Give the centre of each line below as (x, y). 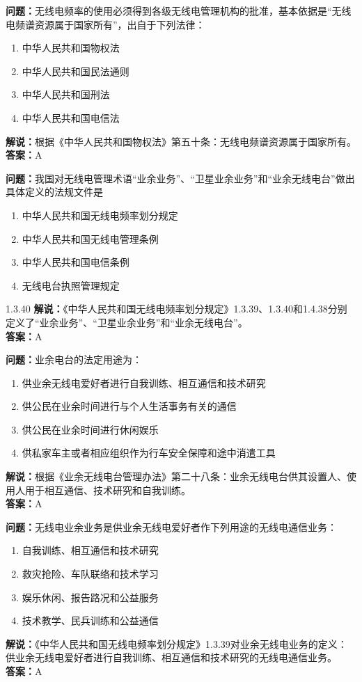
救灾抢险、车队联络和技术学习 (90, 574)
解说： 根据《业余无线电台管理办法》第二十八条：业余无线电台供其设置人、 (176, 476)
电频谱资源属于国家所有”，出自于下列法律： (105, 24)
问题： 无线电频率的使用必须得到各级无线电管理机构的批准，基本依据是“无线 (179, 10)
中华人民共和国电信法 (71, 117)
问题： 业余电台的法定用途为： (74, 359)
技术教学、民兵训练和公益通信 (90, 620)
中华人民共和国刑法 (66, 94)
